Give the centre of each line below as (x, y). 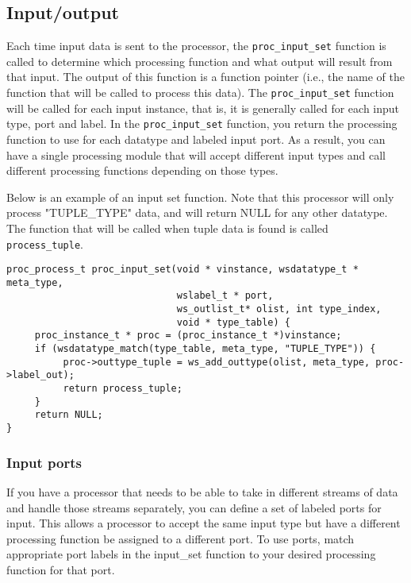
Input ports (44, 462)
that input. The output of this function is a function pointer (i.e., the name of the (205, 77)
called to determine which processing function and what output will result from (200, 61)
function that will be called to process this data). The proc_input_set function (200, 93)
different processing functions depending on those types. (142, 170)
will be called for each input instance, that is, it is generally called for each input (203, 108)
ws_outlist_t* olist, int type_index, (279, 309)
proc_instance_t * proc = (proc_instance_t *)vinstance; (188, 336)
